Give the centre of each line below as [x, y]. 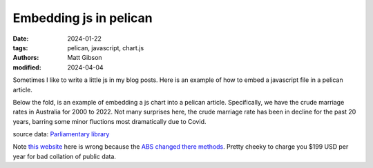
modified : [27, 67]
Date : [21, 39]
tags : [20, 48]
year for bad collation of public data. [65, 156]
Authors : [26, 58]
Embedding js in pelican [83, 18]
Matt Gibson [85, 58]
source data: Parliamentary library [61, 134]
